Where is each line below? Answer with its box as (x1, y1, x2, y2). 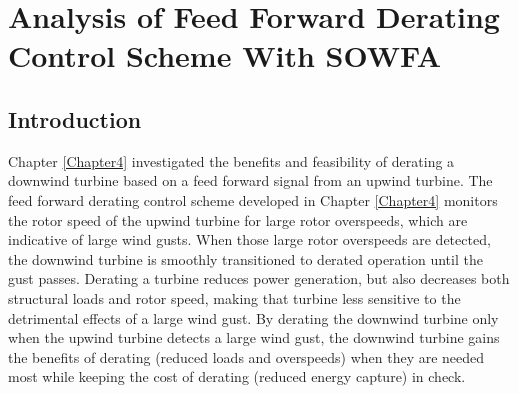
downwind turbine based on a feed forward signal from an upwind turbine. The (8, 170, 493, 191)
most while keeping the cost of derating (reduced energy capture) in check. (8, 366, 466, 387)
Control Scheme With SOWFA (8, 35, 442, 76)
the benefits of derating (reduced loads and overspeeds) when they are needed (8, 346, 485, 367)
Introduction (8, 103, 142, 134)
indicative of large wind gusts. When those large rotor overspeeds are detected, (8, 229, 491, 250)
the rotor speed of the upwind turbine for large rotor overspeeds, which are (8, 209, 468, 230)
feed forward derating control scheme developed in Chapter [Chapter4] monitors (8, 189, 498, 210)
